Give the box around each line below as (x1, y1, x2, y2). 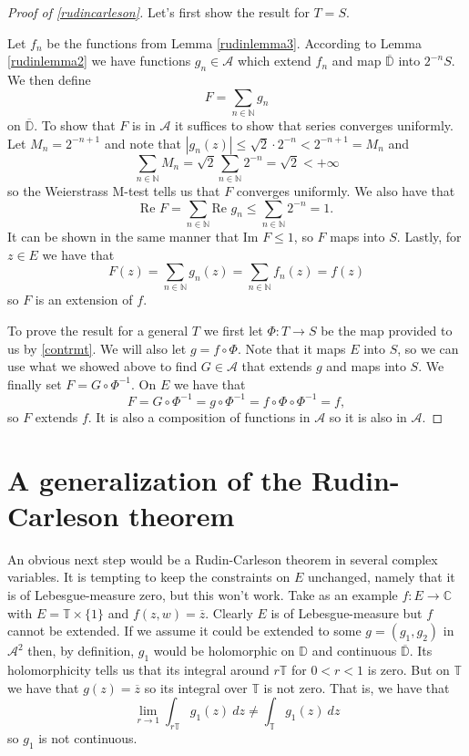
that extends (241, 357, 312, 376)
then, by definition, (27, 641, 135, 660)
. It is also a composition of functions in (87, 407, 311, 426)
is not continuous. (38, 728, 138, 747)
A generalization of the (7, 461, 302, 498)
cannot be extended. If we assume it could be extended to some (7, 621, 362, 640)
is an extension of (35, 290, 133, 309)
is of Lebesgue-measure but (270, 603, 423, 622)
